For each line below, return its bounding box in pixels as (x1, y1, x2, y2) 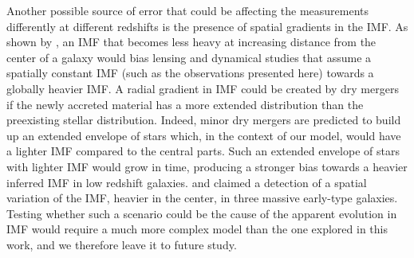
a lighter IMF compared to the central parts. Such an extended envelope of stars (6, 143, 400, 159)
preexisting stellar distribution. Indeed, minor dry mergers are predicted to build (6, 111, 401, 128)
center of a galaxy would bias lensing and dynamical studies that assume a (6, 49, 372, 65)
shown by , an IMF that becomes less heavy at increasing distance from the (6, 33, 377, 50)
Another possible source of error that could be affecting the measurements (6, 2, 369, 18)
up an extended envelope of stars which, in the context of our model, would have (6, 127, 401, 143)
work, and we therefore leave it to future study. (6, 236, 237, 252)
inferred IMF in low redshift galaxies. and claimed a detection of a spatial (6, 174, 367, 190)
